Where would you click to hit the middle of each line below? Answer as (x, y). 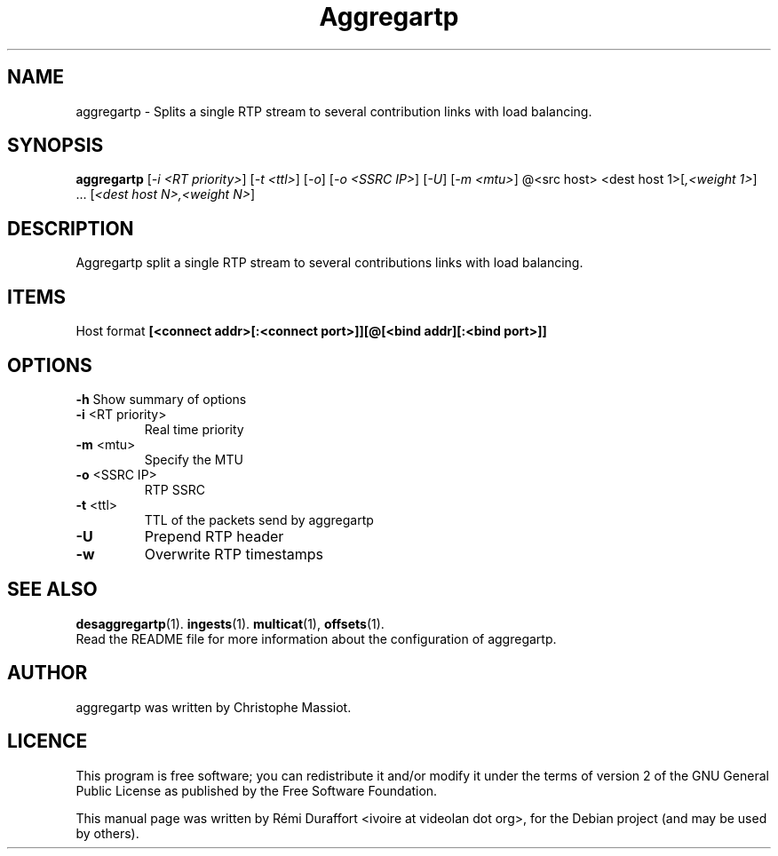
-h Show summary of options (161, 399)
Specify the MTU (194, 459)
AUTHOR (48, 673)
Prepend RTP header (214, 536)
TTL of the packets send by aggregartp (259, 519)
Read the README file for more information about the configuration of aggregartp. (316, 638)
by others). (107, 833)
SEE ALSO (52, 590)
